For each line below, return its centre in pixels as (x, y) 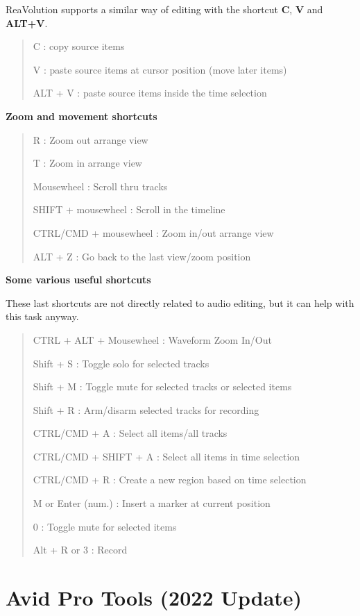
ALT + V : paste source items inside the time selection (150, 93)
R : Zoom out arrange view (91, 139)
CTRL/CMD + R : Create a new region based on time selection (170, 480)
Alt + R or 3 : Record (80, 550)
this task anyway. (42, 316)
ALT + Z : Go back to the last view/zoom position (142, 256)
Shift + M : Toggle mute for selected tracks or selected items (162, 386)
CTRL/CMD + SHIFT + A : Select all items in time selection (166, 456)
